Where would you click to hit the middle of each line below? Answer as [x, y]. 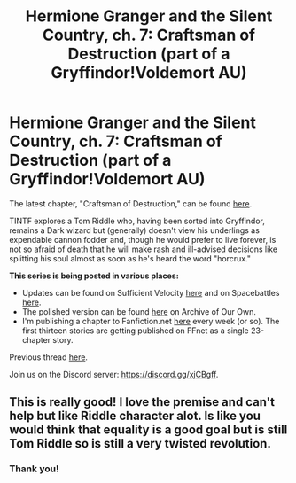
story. [63, 339]
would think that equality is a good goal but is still [148, 430]
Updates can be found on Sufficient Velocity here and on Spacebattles [151, 292]
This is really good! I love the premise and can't [142, 402]
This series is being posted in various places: [94, 276]
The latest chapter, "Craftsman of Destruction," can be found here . [131, 203]
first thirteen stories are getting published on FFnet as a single [136, 331]
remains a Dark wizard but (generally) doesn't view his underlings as [134, 230]
